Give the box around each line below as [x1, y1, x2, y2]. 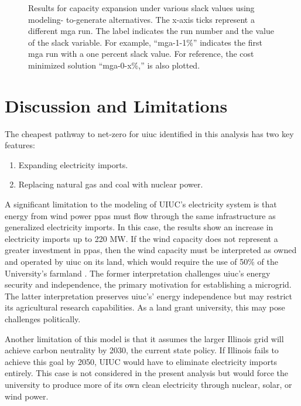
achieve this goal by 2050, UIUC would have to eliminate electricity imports [5, 355, 277, 367]
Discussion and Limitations [5, 93, 228, 117]
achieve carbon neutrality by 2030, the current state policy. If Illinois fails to [5, 344, 279, 356]
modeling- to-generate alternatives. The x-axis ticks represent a [28, 13, 255, 25]
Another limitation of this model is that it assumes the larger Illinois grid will [5, 332, 284, 344]
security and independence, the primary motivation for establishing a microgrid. [5, 278, 292, 291]
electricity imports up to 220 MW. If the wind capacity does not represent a [5, 232, 278, 244]
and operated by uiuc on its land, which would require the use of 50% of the [5, 255, 278, 268]
